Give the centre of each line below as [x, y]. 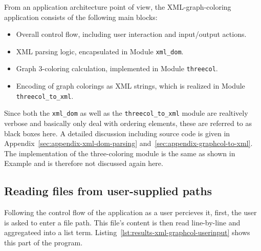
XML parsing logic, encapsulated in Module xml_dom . [100, 51]
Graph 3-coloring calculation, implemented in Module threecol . [117, 68]
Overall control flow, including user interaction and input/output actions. [131, 34]
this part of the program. [43, 242]
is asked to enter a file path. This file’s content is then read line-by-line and [122, 222]
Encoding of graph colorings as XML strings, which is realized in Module [130, 86]
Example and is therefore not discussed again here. [84, 163]
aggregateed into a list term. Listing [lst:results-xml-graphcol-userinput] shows [127, 232]
